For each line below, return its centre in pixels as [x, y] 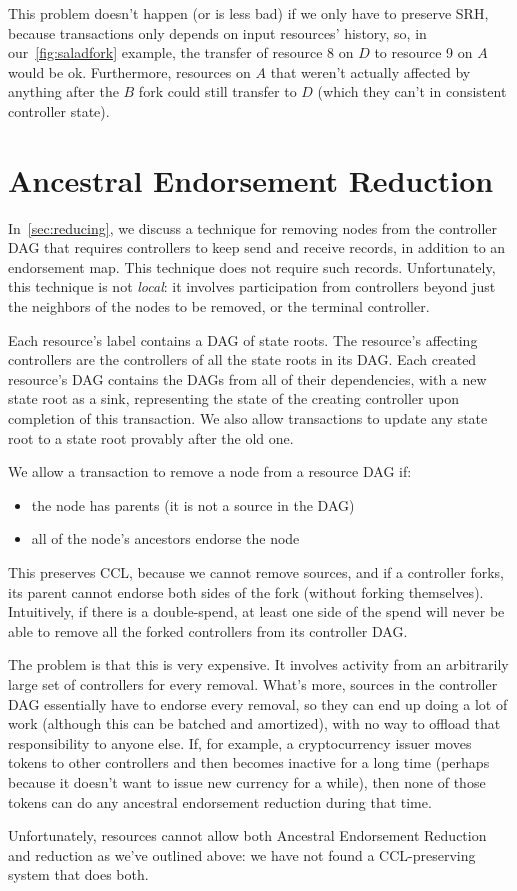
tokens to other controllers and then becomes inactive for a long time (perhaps [249, 762]
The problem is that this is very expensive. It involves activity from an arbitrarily [258, 664]
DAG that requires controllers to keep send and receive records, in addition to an [257, 247]
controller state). [59, 110]
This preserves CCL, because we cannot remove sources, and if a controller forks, [256, 572]
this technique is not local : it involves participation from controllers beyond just [252, 286]
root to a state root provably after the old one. [151, 437]
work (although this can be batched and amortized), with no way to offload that [254, 723]
